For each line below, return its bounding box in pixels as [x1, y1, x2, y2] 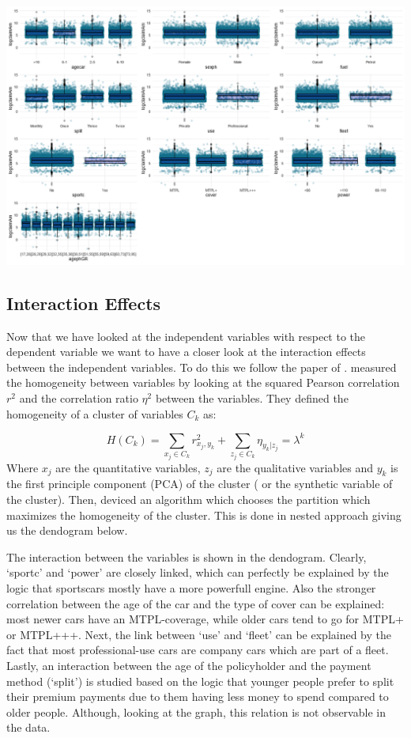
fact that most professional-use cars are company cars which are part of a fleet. [6, 641, 389, 658]
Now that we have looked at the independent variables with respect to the [6, 327, 366, 344]
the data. [6, 719, 51, 736]
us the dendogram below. [6, 522, 128, 539]
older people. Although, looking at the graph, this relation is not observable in [6, 703, 386, 720]
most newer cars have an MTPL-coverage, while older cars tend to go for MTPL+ [6, 611, 404, 627]
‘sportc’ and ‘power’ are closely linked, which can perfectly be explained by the [6, 564, 389, 581]
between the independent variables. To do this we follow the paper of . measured [6, 358, 397, 375]
